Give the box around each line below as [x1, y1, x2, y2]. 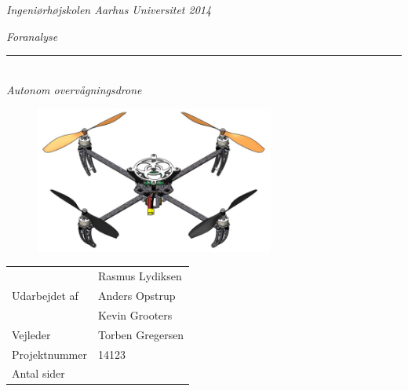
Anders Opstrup [97, 287, 176, 303]
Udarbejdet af [12, 287, 78, 303]
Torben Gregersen [97, 326, 184, 342]
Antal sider [12, 365, 65, 382]
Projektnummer [12, 345, 87, 362]
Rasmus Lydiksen [97, 268, 182, 284]
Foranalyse [6, 27, 58, 44]
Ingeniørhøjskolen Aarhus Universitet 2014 [6, 2, 212, 17]
